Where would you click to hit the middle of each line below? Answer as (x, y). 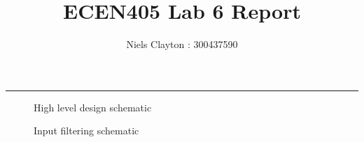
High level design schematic (93, 107)
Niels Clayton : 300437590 (182, 44)
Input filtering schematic (86, 131)
